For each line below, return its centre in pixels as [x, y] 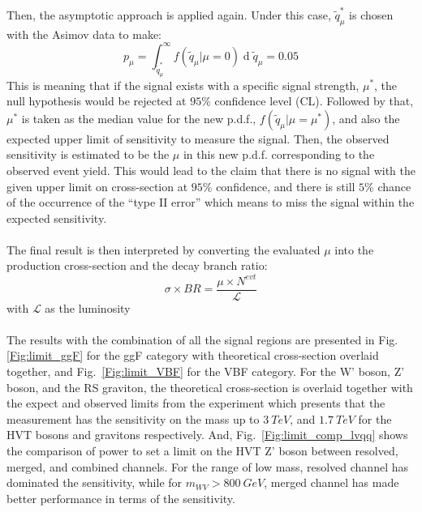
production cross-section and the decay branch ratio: [137, 265]
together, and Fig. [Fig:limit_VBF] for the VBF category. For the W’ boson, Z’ [206, 371]
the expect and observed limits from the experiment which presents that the [196, 403]
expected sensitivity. [57, 218]
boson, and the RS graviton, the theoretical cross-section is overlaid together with [210, 387]
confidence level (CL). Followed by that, [314, 101]
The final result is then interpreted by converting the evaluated [164, 249]
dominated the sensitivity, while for [95, 482]
